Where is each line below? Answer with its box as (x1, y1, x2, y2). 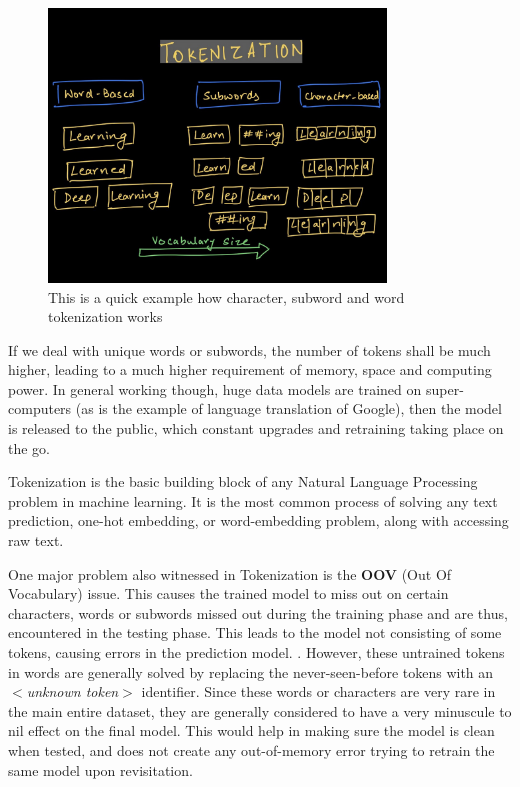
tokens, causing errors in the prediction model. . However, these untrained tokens (8, 642, 505, 663)
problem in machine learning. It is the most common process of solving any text (8, 490, 498, 511)
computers (8, 398, 72, 419)
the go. (8, 437, 50, 458)
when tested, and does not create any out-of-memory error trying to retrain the (8, 739, 495, 760)
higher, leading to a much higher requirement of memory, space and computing (8, 359, 492, 380)
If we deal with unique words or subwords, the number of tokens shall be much (8, 339, 491, 360)
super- (425, 378, 464, 399)
